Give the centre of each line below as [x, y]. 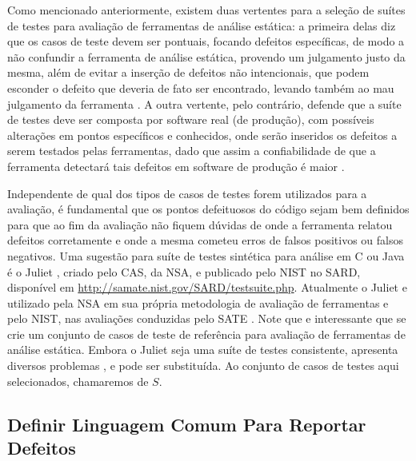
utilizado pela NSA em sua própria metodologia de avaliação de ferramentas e [198, 302]
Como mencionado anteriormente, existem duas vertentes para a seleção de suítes [206, 10]
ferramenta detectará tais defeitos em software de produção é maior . [176, 166]
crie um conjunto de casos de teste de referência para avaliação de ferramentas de [206, 334]
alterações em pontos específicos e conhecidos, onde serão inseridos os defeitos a [202, 135]
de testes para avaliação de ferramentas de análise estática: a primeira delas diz [202, 25]
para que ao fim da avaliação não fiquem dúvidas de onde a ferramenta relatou [200, 224]
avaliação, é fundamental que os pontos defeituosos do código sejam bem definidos [208, 209]
